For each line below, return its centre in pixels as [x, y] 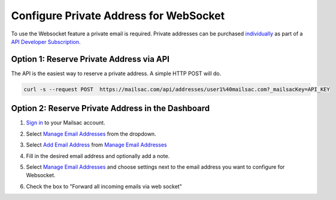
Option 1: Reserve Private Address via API [90, 59]
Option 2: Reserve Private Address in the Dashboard [111, 108]
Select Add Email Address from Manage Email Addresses [96, 145]
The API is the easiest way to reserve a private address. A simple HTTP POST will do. [116, 73]
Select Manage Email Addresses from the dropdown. [91, 134]
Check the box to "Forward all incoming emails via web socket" [104, 186]
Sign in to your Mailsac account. [66, 123]
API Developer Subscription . [46, 41]
